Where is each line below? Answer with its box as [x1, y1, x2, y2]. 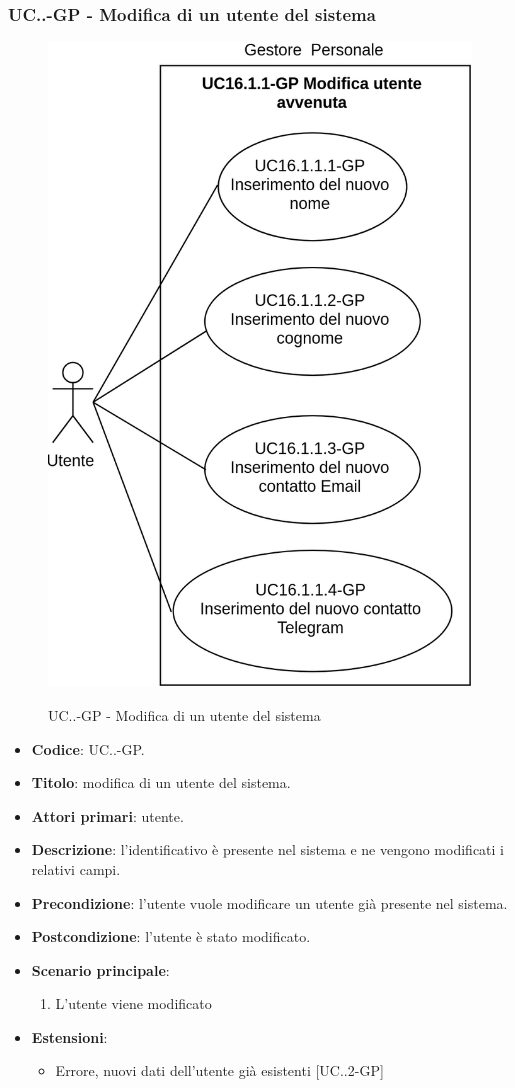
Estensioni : [31, 1026, 108, 1047]
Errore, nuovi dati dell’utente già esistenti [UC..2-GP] [55, 1060, 384, 1081]
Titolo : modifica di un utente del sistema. [31, 772, 291, 793]
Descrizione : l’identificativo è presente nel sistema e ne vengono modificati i [31, 839, 504, 860]
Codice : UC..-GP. [31, 738, 145, 759]
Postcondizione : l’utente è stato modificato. [31, 926, 311, 947]
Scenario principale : [31, 959, 170, 980]
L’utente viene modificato [55, 993, 212, 1014]
